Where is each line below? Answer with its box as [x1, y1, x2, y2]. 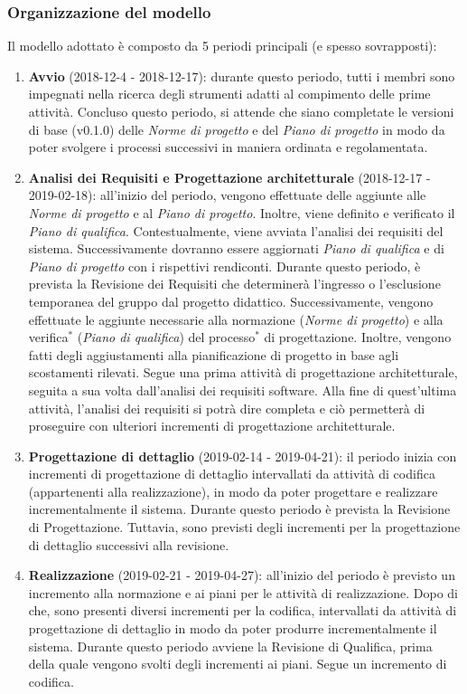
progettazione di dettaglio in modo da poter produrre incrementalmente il [28, 619, 437, 638]
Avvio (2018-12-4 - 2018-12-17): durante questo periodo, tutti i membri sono [28, 66, 455, 85]
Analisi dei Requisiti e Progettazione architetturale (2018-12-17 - [28, 167, 431, 186]
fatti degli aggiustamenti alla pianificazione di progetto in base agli [28, 345, 399, 364]
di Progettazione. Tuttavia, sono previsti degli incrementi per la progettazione [28, 518, 461, 537]
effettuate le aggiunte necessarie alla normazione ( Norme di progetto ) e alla [28, 309, 444, 328]
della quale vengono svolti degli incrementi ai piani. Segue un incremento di [28, 654, 447, 673]
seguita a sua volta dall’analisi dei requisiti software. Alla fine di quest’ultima [28, 380, 457, 399]
